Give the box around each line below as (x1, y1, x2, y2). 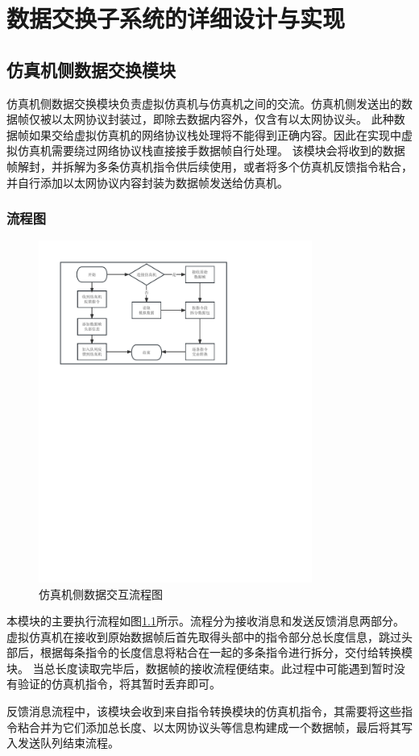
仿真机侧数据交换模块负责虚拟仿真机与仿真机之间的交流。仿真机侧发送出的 (6, 94, 401, 111)
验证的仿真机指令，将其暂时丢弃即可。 (17, 675, 221, 692)
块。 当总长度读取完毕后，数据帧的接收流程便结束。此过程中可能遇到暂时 (6, 659, 394, 676)
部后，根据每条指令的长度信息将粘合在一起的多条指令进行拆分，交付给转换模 (6, 644, 413, 661)
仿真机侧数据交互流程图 (39, 585, 163, 602)
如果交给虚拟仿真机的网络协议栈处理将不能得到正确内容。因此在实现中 (28, 126, 401, 143)
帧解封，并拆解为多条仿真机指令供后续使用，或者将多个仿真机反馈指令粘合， (6, 157, 413, 174)
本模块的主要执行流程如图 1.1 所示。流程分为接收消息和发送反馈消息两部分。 (6, 612, 404, 629)
